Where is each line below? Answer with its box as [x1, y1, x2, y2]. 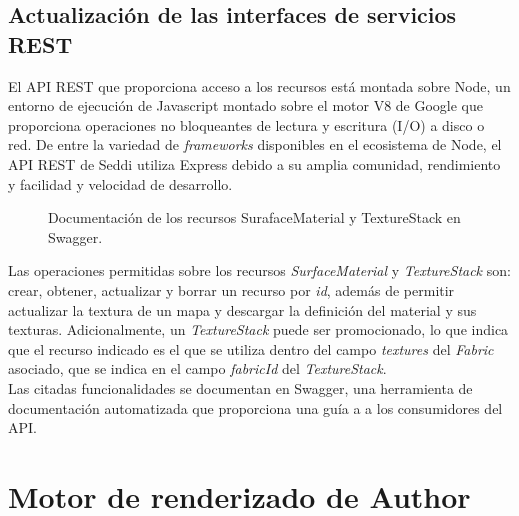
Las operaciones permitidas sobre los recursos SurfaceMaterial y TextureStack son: [8, 260, 511, 281]
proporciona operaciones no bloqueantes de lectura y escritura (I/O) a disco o [8, 114, 485, 135]
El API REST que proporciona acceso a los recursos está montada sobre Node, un [8, 75, 511, 96]
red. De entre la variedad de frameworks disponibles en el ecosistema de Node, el [8, 134, 502, 155]
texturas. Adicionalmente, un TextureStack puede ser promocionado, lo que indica [8, 319, 509, 340]
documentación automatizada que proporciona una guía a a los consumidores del [8, 397, 503, 418]
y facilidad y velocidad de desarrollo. [8, 173, 233, 194]
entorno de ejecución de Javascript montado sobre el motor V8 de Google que [8, 95, 484, 116]
